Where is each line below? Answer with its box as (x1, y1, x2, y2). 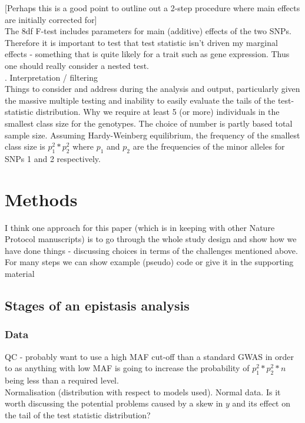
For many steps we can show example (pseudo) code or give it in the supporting (5, 256, 294, 268)
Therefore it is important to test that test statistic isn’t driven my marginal (5, 36, 278, 48)
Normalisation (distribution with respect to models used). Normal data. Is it (5, 385, 281, 398)
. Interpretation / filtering (5, 71, 98, 83)
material (5, 267, 35, 280)
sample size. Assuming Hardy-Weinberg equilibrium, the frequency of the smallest (5, 128, 300, 141)
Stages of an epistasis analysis (5, 296, 190, 314)
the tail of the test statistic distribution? (5, 408, 151, 421)
